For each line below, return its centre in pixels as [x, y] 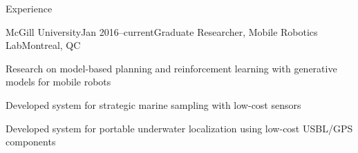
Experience [29, 8]
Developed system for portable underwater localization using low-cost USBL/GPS [179, 128]
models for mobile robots [58, 82]
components [31, 142]
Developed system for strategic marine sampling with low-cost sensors [153, 104]
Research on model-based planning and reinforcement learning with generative [171, 68]
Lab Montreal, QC [43, 45]
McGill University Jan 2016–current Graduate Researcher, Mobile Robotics [162, 31]
